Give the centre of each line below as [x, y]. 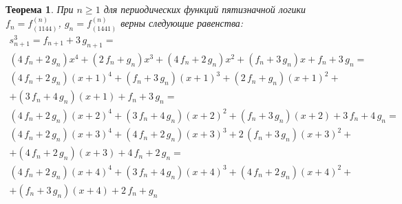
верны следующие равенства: [182, 23]
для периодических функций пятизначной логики [205, 9]
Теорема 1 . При [40, 9]
